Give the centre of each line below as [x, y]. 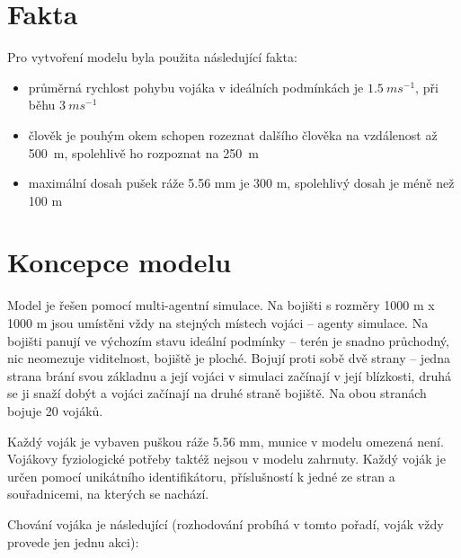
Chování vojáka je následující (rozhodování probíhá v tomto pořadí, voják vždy [226, 523]
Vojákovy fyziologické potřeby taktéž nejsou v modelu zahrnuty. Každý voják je [226, 459]
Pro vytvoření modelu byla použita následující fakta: [152, 57]
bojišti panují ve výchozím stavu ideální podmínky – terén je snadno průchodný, [228, 340]
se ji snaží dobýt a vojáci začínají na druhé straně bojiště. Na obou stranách [217, 393]
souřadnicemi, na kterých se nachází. [108, 494]
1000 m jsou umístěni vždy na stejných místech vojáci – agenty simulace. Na [218, 323]
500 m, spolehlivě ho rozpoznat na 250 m [143, 152]
